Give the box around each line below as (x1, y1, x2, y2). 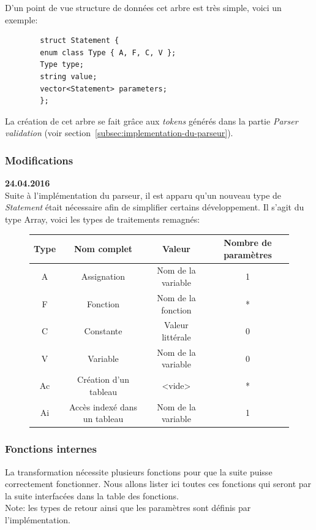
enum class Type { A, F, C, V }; (40, 48, 176, 57)
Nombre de (224, 236, 272, 249)
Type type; (40, 60, 84, 69)
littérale (162, 330, 191, 343)
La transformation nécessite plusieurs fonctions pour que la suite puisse (5, 465, 273, 478)
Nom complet (73, 242, 133, 255)
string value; (40, 72, 97, 81)
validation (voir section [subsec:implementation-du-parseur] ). (5, 126, 233, 139)
